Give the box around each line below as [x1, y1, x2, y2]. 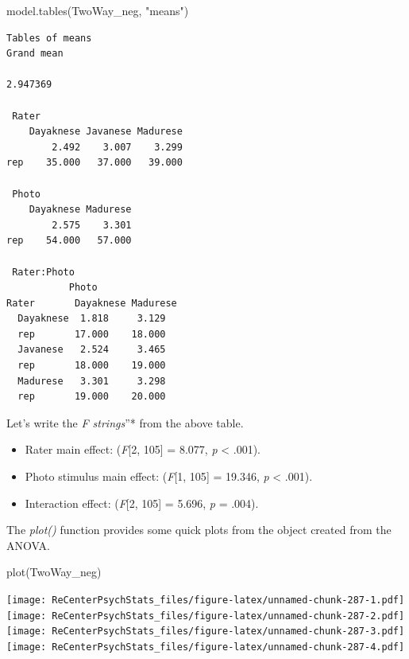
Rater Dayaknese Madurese [6, 297, 177, 309]
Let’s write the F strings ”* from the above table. [6, 414, 244, 431]
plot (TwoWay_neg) [6, 563, 102, 580]
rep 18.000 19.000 [17, 360, 166, 372]
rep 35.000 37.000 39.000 [6, 157, 183, 169]
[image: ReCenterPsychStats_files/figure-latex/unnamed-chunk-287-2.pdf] [6, 610, 405, 622]
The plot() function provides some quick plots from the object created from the [6, 521, 392, 538]
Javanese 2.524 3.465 [17, 344, 166, 356]
